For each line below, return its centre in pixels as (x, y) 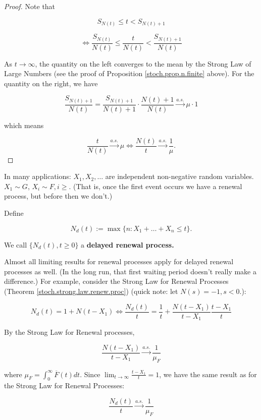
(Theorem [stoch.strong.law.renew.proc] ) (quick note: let (91, 291)
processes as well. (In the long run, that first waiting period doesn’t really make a (130, 271)
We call (16, 244)
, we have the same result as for (208, 374)
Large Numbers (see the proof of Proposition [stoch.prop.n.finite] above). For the (129, 73)
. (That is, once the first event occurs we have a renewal (155, 186)
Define (14, 213)
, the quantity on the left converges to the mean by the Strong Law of (143, 63)
